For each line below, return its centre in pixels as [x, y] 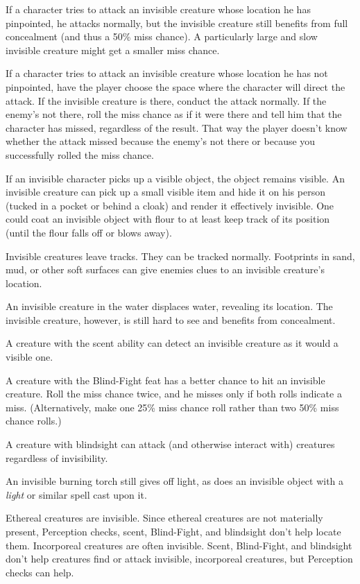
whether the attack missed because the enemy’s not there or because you [161, 141]
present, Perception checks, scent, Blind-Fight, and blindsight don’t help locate [173, 531]
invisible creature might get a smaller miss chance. [113, 50]
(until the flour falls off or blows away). [89, 232]
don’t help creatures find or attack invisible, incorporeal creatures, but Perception [179, 559]
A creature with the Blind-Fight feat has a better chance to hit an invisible [165, 380]
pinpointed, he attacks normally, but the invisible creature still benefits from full [177, 23]
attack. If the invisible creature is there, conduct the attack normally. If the [166, 100]
